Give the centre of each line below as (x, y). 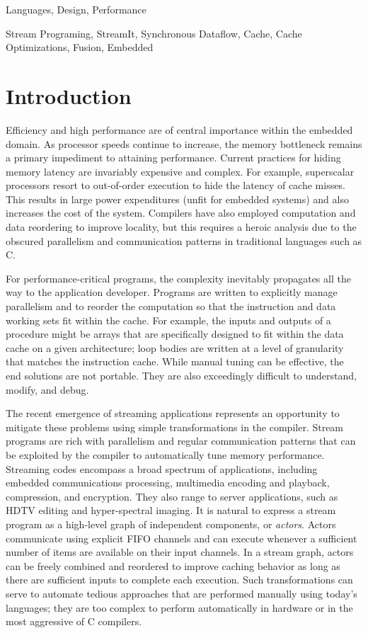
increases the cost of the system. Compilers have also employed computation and (181, 213)
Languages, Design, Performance (76, 9)
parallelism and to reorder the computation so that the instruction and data (171, 306)
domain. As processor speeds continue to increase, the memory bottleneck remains (184, 143)
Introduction (69, 95)
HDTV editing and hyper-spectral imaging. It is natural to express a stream (171, 510)
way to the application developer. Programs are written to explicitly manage (172, 292)
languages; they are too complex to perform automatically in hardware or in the (179, 607)
